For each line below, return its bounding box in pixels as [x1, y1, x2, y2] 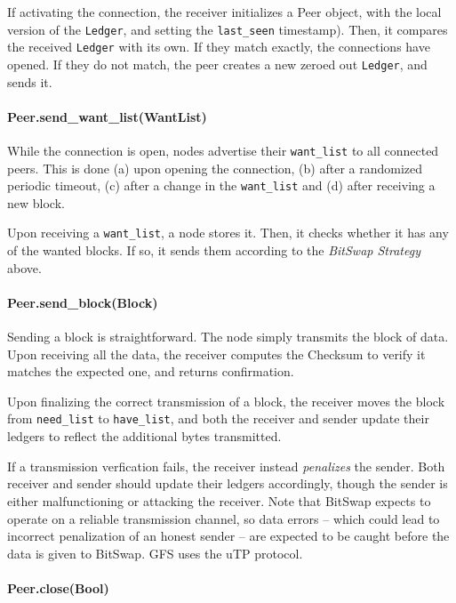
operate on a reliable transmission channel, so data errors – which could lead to [7, 509, 440, 527]
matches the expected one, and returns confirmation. [7, 362, 294, 381]
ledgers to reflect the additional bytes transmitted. [7, 427, 282, 446]
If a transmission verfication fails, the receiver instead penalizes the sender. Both [7, 456, 445, 475]
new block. [7, 193, 65, 212]
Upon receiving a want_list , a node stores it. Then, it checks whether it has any [7, 223, 449, 242]
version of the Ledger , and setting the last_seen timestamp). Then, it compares [7, 20, 448, 38]
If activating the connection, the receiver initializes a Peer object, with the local [7, 3, 442, 20]
